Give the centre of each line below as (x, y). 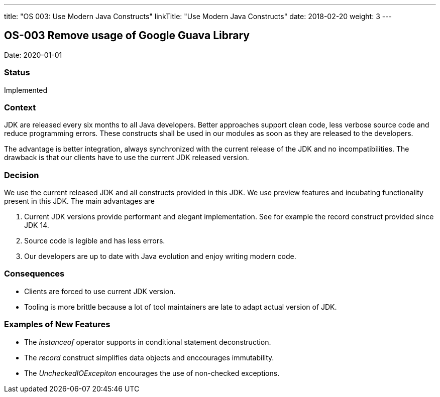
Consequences (34, 274)
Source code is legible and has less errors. (95, 241)
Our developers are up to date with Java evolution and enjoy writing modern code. (160, 256)
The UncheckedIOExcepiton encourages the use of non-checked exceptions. (152, 373)
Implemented (26, 90)
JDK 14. (37, 225)
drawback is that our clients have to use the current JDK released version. (127, 158)
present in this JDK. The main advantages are (79, 201)
